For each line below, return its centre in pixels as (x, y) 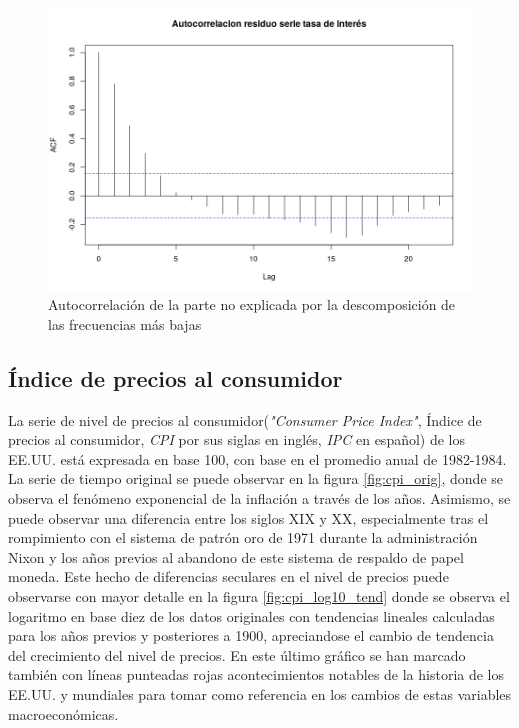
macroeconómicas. (63, 713)
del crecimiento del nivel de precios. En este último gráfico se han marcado (237, 654)
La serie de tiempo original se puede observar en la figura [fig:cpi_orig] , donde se (256, 478)
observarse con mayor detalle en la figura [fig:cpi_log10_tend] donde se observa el (259, 595)
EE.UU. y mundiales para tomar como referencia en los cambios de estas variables (260, 693)
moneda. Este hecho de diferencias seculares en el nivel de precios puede (228, 576)
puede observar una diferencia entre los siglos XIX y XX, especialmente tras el (248, 517)
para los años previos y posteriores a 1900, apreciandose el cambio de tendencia (251, 635)
